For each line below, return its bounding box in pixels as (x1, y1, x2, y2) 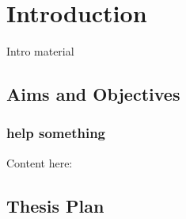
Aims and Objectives (6, 82, 180, 106)
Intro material (6, 43, 74, 60)
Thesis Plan (6, 193, 104, 217)
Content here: (6, 154, 73, 171)
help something (6, 123, 105, 143)
